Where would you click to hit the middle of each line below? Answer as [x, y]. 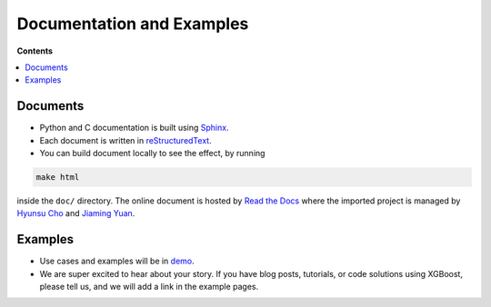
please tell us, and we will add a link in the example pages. [149, 287]
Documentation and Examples [133, 24]
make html [58, 177]
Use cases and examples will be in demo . [117, 261]
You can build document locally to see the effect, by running [152, 153]
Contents [35, 51]
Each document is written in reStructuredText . [126, 140]
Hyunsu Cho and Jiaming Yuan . [76, 213]
